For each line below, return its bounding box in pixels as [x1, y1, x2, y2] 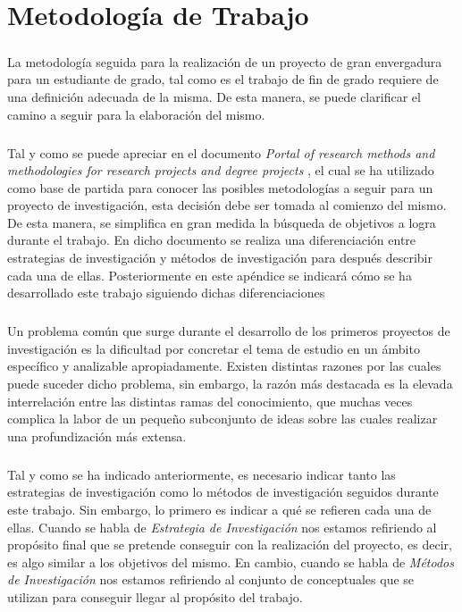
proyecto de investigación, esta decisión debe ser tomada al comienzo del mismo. [7, 196, 447, 214]
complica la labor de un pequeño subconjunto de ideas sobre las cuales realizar [7, 409, 438, 428]
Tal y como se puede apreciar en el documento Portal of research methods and [7, 143, 435, 162]
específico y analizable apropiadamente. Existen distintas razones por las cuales [7, 356, 441, 375]
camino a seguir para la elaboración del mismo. [7, 105, 265, 123]
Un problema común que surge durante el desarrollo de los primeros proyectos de [7, 322, 450, 340]
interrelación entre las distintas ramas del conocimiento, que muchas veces [7, 391, 413, 410]
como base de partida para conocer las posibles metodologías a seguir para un [7, 178, 433, 197]
